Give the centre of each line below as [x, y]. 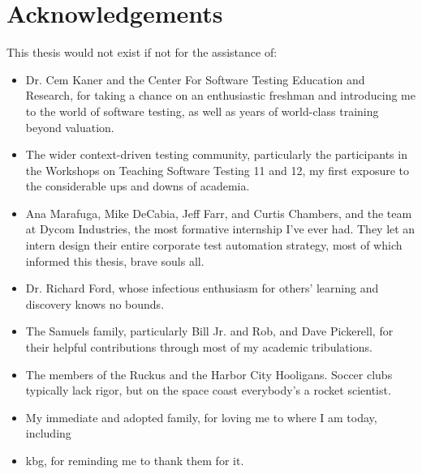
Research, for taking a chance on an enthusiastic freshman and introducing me [220, 95]
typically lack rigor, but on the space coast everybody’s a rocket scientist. [208, 390]
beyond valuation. [70, 127]
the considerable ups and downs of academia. [138, 186]
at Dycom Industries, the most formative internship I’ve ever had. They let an [220, 229]
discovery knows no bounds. [95, 303]
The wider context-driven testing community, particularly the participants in [216, 154]
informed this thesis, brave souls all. [115, 260]
